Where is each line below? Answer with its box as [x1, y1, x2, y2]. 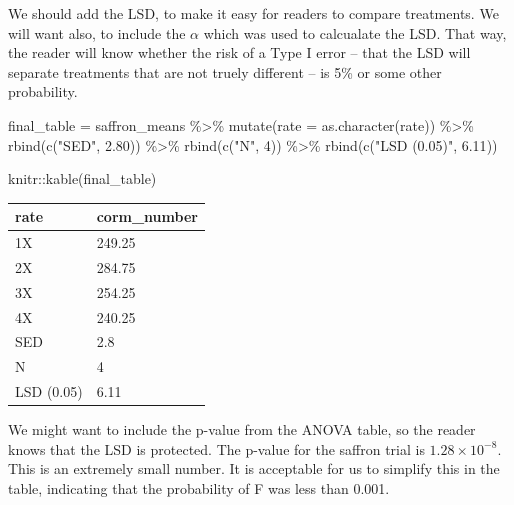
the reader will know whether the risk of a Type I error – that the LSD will [8, 42, 471, 63]
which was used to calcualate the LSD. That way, [203, 22, 507, 43]
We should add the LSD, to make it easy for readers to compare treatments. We [8, 3, 499, 23]
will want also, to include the [8, 22, 186, 43]
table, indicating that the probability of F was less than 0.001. [8, 478, 390, 499]
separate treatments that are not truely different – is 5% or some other [8, 61, 442, 82]
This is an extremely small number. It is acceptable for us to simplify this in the [8, 458, 500, 479]
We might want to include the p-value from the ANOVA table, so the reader [8, 419, 476, 440]
